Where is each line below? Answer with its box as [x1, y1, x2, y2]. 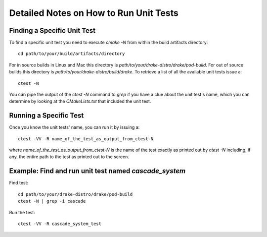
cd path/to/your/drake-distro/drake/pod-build [18, 191, 133, 197]
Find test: [9, 180, 29, 186]
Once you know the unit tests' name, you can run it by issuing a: [9, 124, 140, 130]
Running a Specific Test [9, 112, 84, 120]
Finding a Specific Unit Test [9, 26, 96, 35]
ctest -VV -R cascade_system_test [18, 221, 101, 227]
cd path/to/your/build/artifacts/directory [18, 51, 125, 57]
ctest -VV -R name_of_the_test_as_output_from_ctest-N [18, 136, 154, 141]
